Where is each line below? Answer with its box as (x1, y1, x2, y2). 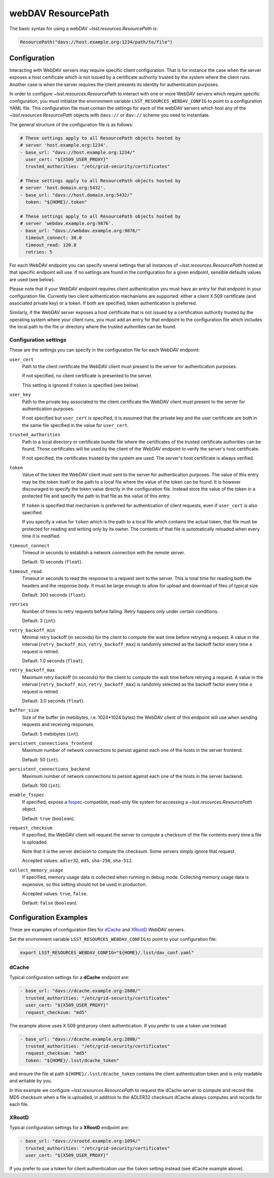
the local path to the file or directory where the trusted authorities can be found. (9, 324, 177, 330)
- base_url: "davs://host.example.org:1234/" (20, 149, 135, 155)
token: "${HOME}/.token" (25, 199, 87, 205)
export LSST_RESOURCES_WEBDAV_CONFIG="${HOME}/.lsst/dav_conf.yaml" (20, 949, 194, 956)
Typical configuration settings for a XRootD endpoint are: (9, 1125, 129, 1131)
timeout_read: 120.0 (25, 242, 77, 248)
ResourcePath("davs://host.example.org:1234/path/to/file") (20, 39, 173, 45)
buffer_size (9, 708, 39, 713)
